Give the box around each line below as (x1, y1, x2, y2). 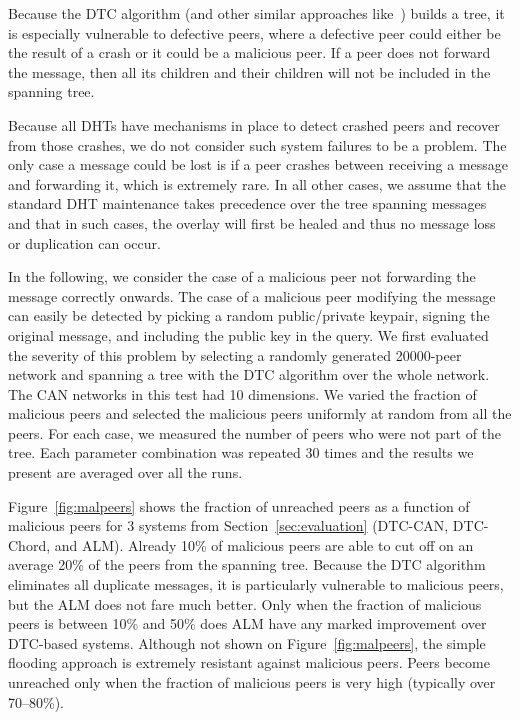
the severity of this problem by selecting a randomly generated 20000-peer (8, 344, 462, 365)
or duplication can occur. (8, 232, 161, 253)
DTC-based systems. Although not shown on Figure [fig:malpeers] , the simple (8, 632, 486, 653)
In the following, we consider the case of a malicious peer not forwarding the (8, 266, 476, 287)
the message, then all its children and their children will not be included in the (8, 61, 491, 82)
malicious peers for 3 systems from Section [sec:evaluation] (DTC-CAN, (8, 515, 449, 536)
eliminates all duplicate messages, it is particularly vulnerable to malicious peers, (8, 574, 504, 595)
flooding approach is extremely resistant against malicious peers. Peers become (8, 652, 490, 673)
